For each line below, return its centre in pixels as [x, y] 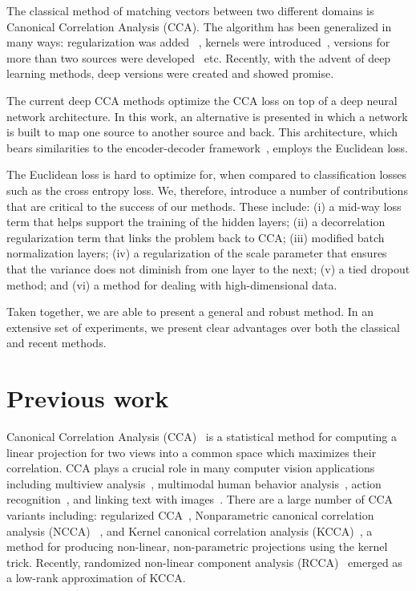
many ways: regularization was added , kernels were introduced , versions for [198, 42]
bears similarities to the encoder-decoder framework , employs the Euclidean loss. [207, 147]
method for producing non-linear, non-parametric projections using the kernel [197, 546]
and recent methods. [57, 343]
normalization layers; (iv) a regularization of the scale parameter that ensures [197, 253]
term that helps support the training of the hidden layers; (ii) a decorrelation [196, 222]
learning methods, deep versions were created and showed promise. [170, 73]
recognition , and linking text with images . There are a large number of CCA [200, 499]
